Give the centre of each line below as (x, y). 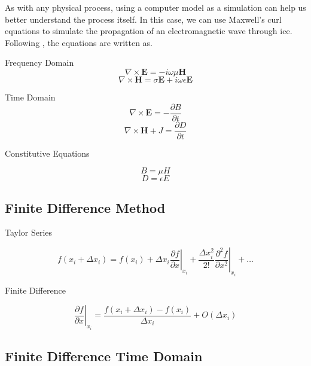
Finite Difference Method (85, 207)
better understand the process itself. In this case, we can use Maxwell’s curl (143, 19)
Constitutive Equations (47, 153)
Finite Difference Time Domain (104, 356)
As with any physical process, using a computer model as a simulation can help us (155, 7)
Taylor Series (29, 232)
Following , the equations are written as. (79, 42)
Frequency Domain (39, 62)
